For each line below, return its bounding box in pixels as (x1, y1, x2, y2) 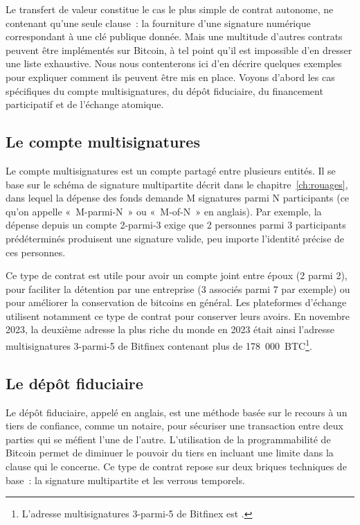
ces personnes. (6, 244, 66, 259)
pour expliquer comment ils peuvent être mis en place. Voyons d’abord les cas (6, 69, 335, 84)
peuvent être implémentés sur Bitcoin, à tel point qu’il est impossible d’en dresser (6, 42, 352, 57)
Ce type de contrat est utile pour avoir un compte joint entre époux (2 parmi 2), (6, 268, 348, 283)
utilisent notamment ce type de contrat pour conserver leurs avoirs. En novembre (6, 308, 350, 323)
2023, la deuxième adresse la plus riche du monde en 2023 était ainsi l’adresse (6, 322, 334, 337)
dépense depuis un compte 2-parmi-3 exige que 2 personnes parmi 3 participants (6, 217, 346, 232)
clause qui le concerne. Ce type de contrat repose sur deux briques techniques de (6, 459, 347, 473)
